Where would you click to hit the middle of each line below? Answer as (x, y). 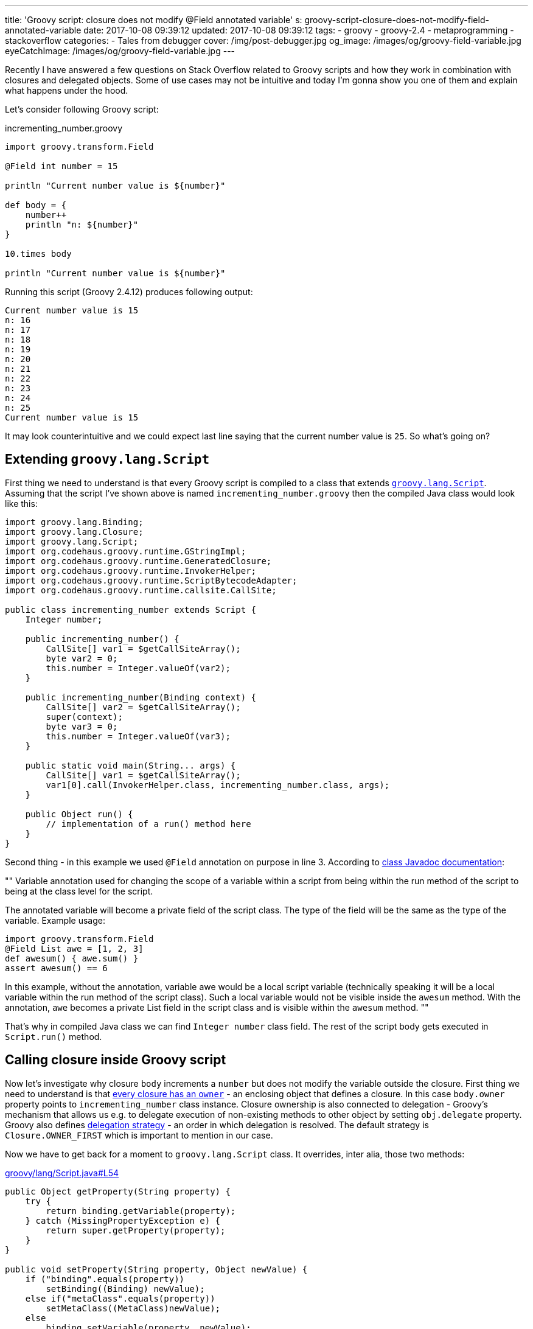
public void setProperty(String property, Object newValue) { (156, 1269)
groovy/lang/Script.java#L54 (62, 1173)
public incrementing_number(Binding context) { (141, 697)
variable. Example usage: (55, 920)
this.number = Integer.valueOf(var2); (138, 668)
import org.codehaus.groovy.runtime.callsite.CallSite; (141, 590)
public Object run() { (79, 814)
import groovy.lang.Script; (72, 541)
